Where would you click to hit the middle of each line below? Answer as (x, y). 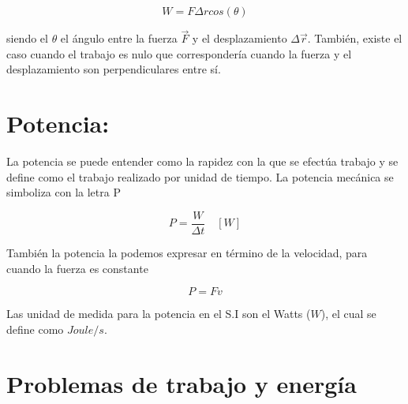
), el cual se (348, 314)
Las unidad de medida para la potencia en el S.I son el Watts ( (159, 314)
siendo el (27, 38)
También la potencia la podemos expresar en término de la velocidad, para (187, 252)
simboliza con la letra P (64, 192)
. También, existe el (355, 38)
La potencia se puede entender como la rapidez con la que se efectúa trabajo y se (202, 161)
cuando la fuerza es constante (77, 268)
